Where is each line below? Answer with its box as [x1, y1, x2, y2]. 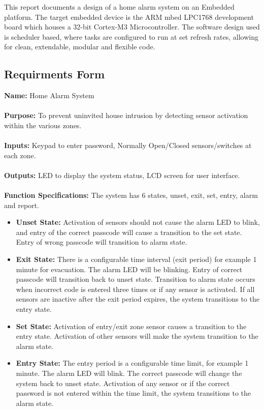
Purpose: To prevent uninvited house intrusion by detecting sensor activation [4, 110, 248, 121]
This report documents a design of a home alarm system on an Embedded [4, 2, 235, 12]
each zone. [4, 150, 36, 160]
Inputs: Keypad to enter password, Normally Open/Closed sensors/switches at [4, 140, 252, 151]
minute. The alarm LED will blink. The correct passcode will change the [16, 368, 242, 378]
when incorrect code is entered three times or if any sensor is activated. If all [16, 283, 255, 294]
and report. [4, 199, 39, 210]
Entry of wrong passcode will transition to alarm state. [16, 237, 187, 247]
